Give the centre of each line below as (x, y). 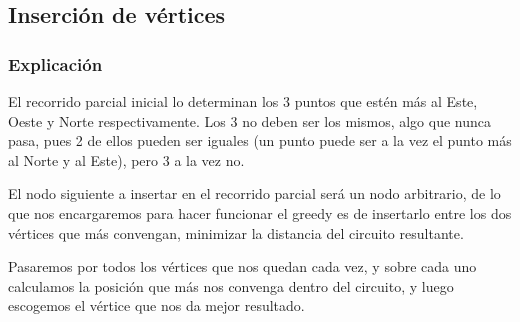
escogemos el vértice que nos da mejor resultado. (156, 305)
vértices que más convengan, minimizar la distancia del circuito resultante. (236, 232)
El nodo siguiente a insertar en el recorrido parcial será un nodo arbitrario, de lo (254, 193)
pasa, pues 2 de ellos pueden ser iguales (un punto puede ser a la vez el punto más (260, 140)
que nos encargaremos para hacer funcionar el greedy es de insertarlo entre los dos (260, 212)
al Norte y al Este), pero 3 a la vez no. (126, 159)
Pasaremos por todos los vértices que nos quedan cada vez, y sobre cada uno (242, 266)
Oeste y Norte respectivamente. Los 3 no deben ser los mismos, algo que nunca (249, 120)
